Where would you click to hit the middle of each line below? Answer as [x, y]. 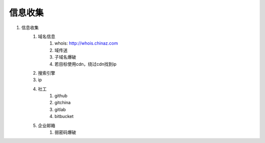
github [61, 96]
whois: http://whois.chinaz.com [86, 43]
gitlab [60, 109]
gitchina [63, 103]
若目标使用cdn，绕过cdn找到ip [86, 64]
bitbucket [64, 116]
